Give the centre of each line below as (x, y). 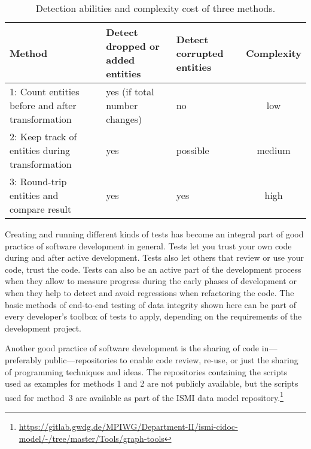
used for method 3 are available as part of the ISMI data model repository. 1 (144, 396)
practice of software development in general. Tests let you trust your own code (148, 245)
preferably (23, 359)
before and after (43, 105)
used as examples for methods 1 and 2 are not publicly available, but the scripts (152, 383)
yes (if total (130, 91)
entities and (34, 195)
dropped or (133, 46)
